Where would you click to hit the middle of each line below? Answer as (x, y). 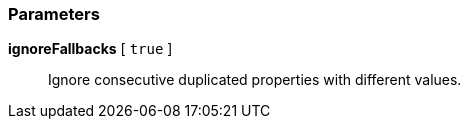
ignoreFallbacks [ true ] (90, 49)
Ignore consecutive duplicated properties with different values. (255, 80)
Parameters (54, 14)
